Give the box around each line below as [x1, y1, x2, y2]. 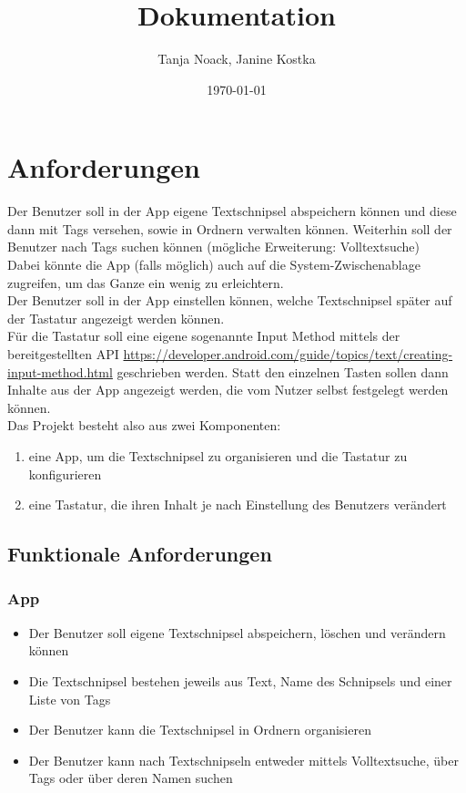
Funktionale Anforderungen [7, 540, 272, 568]
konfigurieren [28, 464, 102, 483]
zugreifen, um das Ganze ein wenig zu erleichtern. [7, 273, 284, 292]
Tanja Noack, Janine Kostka [157, 49, 316, 68]
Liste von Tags [28, 689, 111, 708]
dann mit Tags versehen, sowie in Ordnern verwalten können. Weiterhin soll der [7, 219, 452, 238]
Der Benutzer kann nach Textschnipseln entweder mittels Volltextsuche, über [28, 750, 459, 769]
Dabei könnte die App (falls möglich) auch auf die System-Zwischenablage [7, 255, 420, 274]
